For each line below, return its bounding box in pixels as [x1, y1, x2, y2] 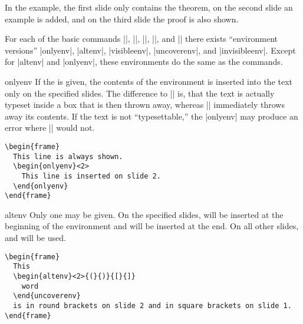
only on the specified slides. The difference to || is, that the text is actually [5, 87, 275, 99]
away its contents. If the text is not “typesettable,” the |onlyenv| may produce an [5, 110, 298, 122]
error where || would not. [5, 121, 95, 134]
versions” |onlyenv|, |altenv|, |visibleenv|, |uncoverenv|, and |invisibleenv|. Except [5, 44, 296, 56]
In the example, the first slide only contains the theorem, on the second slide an [5, 1, 293, 13]
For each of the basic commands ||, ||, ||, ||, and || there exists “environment [5, 32, 278, 45]
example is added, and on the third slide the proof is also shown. [5, 12, 239, 25]
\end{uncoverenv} [13, 292, 81, 300]
